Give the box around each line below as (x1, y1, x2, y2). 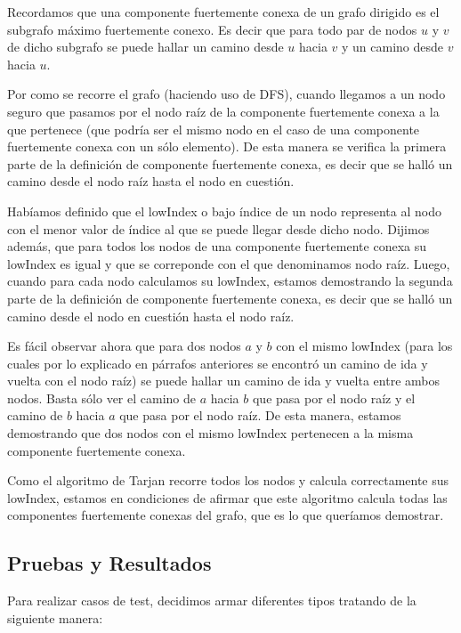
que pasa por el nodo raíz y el (252, 388, 416, 407)
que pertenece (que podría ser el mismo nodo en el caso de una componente (7, 119, 420, 138)
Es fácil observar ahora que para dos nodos (7, 337, 241, 355)
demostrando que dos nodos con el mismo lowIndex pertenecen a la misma (7, 424, 414, 442)
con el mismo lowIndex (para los (276, 337, 453, 355)
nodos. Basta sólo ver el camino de (7, 388, 196, 407)
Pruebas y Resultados (7, 549, 212, 577)
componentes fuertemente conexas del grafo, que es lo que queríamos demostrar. (7, 506, 444, 524)
